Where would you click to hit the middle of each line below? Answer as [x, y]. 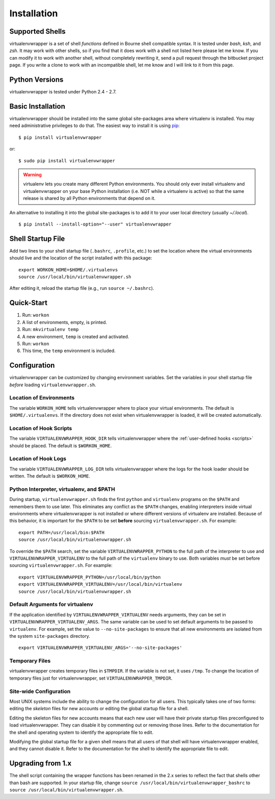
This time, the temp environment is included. [69, 351]
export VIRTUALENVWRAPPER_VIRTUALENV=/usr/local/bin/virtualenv [101, 584]
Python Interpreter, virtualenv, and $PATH [62, 489]
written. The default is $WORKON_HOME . [50, 476]
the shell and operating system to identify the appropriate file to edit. [81, 732]
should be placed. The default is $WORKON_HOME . [61, 445]
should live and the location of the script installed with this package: [81, 258]
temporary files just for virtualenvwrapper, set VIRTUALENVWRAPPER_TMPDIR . [91, 678]
